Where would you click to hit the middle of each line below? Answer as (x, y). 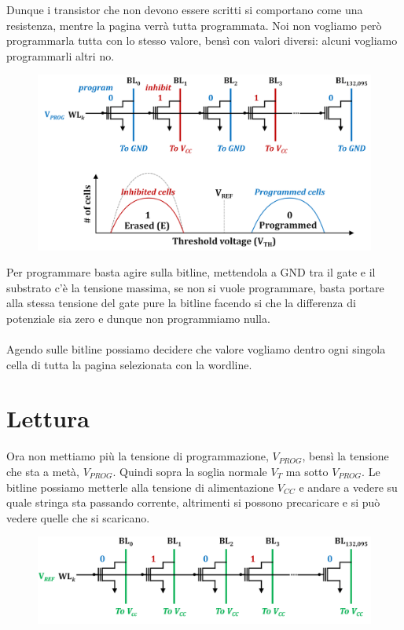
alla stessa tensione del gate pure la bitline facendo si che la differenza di (181, 303)
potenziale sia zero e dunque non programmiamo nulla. (138, 318)
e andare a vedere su (348, 487)
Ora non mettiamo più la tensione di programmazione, (138, 456)
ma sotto (307, 472)
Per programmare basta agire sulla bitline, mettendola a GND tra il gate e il (191, 272)
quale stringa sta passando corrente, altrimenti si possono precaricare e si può (193, 502)
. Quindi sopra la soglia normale (190, 472)
